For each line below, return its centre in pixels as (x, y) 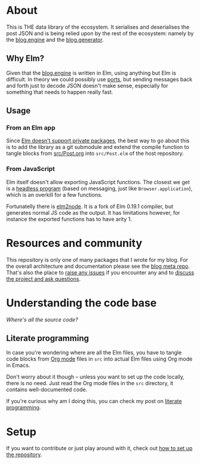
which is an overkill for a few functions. (54, 194)
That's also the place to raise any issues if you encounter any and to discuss (100, 272)
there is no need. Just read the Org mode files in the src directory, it (90, 383)
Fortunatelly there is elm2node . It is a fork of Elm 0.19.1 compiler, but (90, 206)
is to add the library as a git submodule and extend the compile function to (98, 147)
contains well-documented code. (47, 390)
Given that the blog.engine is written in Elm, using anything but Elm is (91, 73)
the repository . (24, 454)
